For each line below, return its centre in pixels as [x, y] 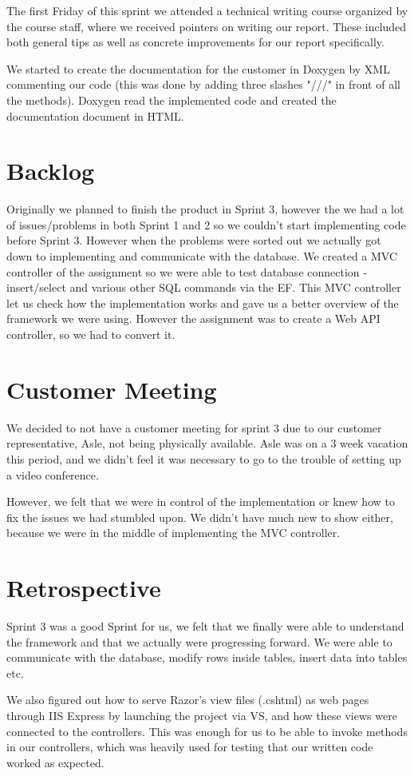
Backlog [51, 171]
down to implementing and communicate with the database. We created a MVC [202, 256]
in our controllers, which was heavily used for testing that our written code [190, 747]
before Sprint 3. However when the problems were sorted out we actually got [194, 240]
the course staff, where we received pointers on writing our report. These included [207, 26]
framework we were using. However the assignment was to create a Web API [193, 318]
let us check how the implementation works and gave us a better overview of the [203, 302]
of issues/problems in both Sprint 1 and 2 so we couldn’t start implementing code [206, 224]
